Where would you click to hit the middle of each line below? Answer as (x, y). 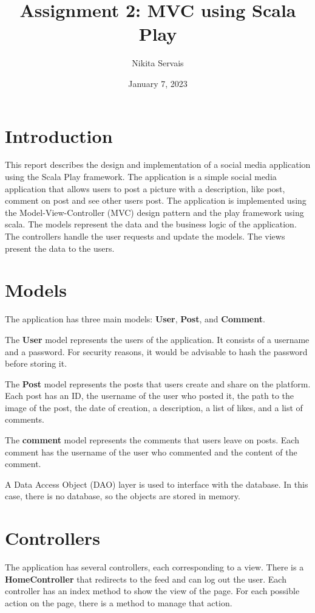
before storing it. (36, 363)
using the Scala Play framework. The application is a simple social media (141, 177)
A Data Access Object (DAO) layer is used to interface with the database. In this (157, 484)
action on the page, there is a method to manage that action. (119, 602)
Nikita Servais (158, 63)
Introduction (59, 135)
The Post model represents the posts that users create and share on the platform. (158, 383)
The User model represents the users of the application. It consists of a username (157, 339)
